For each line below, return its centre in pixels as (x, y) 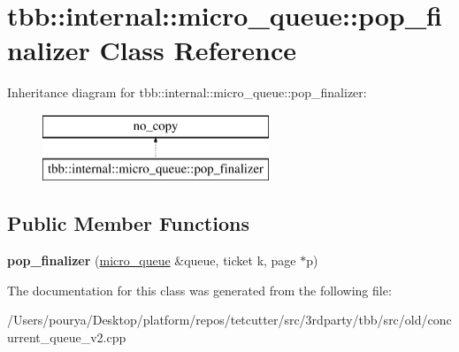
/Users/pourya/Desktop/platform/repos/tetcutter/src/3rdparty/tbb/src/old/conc (229, 320)
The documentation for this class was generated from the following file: (199, 290)
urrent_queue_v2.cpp (67, 337)
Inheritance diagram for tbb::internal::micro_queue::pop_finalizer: (187, 92)
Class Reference (198, 50)
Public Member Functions (128, 223)
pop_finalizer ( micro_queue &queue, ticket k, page (152, 260)
